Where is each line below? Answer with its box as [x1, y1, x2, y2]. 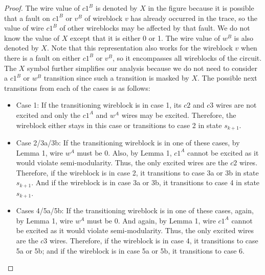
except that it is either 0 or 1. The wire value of [70, 32, 220, 43]
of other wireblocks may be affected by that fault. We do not [59, 22, 250, 33]
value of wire [4, 22, 44, 33]
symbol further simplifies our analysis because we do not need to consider [27, 62, 257, 73]
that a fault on [4, 12, 50, 23]
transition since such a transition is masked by [43, 72, 189, 83]
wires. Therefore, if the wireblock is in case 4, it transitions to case [50, 235, 258, 246]
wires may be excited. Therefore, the [121, 109, 236, 120]
